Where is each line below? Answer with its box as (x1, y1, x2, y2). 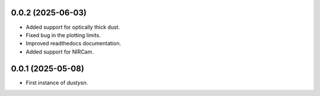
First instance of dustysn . (25, 79, 88, 86)
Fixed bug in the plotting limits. (25, 31, 101, 38)
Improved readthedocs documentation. (25, 40, 121, 47)
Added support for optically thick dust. (25, 24, 120, 31)
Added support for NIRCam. (25, 48, 94, 55)
